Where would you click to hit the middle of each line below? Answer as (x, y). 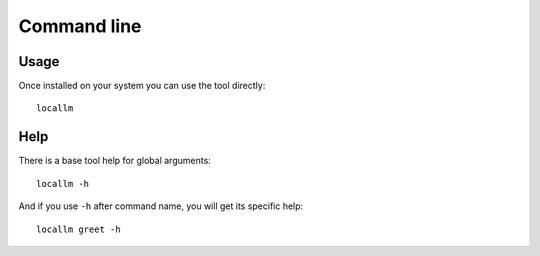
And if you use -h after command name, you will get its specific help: (161, 206)
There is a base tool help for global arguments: (115, 161)
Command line (80, 26)
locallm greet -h (78, 229)
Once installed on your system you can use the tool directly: (142, 86)
